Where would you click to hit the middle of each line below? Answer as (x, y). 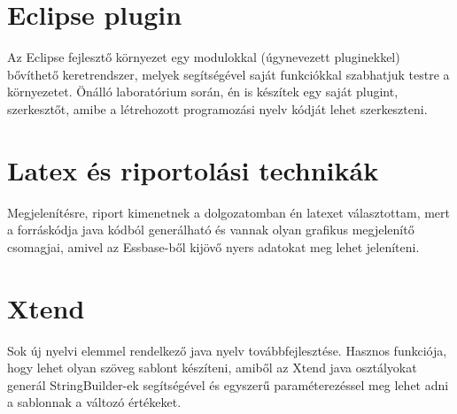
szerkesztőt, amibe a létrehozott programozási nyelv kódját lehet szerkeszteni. (217, 108)
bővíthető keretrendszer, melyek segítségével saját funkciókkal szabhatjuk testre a (228, 74)
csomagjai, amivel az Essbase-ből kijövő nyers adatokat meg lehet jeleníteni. (213, 246)
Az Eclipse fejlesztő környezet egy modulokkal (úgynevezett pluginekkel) (204, 57)
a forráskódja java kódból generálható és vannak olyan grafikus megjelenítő (211, 230)
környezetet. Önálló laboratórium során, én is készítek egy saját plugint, (203, 92)
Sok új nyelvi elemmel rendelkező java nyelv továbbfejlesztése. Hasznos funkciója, (227, 350)
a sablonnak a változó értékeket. (94, 402)
